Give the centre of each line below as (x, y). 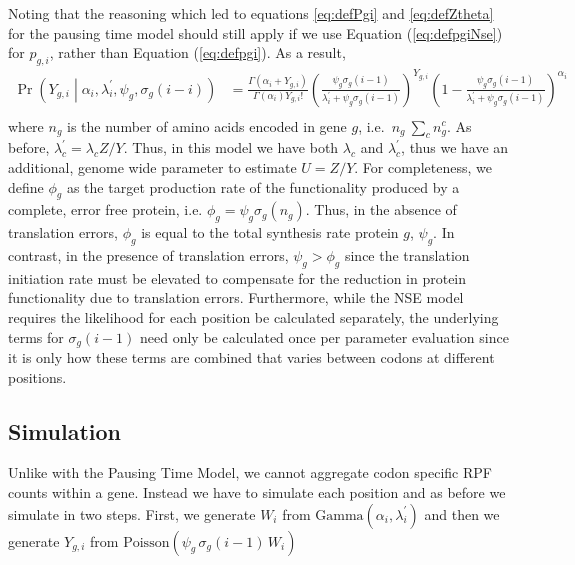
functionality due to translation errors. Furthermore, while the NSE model (236, 297)
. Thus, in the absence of (381, 209)
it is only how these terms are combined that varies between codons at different (251, 356)
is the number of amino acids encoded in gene (207, 125)
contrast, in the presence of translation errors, (148, 254)
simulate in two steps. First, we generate (132, 513)
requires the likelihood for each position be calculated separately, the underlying (253, 316)
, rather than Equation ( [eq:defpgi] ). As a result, (197, 52)
